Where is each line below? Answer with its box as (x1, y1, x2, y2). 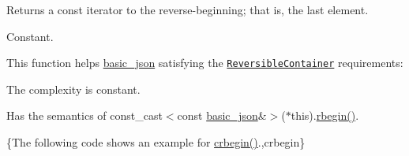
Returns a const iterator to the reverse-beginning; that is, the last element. (6, 2, 369, 17)
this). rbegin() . (291, 107, 359, 124)
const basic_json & (177, 107, 267, 124)
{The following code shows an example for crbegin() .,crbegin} (6, 134, 306, 150)
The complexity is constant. (6, 80, 141, 97)
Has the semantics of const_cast (6, 107, 163, 124)
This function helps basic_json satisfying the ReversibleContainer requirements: (6, 54, 403, 71)
